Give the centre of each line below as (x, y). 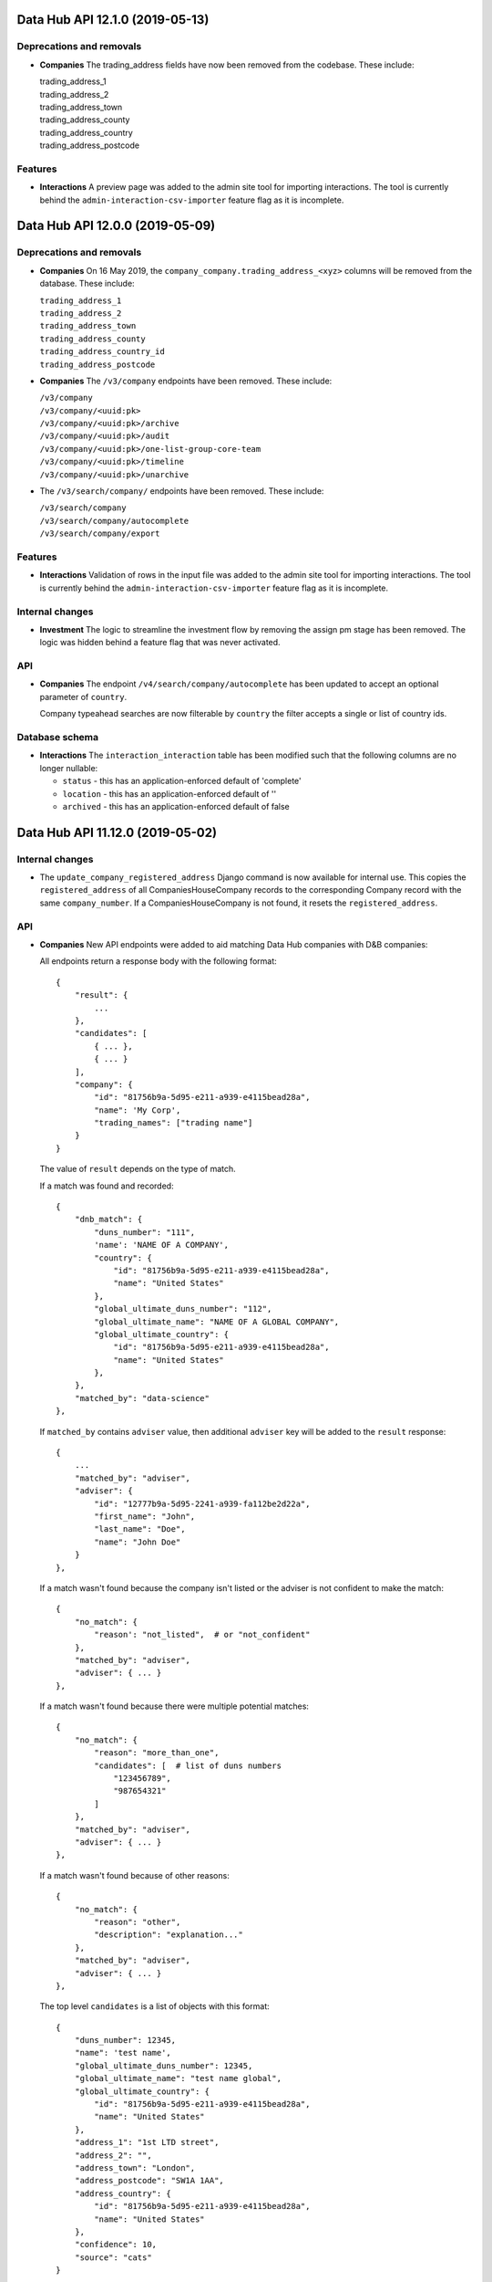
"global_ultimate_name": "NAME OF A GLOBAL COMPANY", (217, 1322)
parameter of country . (83, 696)
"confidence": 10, (116, 2245)
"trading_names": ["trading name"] (174, 1123)
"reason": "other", (138, 1922)
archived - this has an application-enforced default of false (176, 806)
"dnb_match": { (108, 1220)
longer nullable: (69, 768)
